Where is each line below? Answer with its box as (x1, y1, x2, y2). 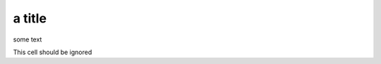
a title (13, 11, 47, 26)
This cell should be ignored (13, 48, 92, 56)
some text (13, 35, 42, 44)
